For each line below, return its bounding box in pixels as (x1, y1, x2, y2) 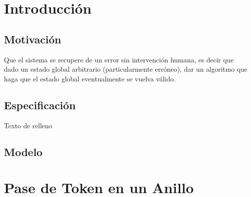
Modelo (4, 144, 42, 159)
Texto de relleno (4, 120, 52, 130)
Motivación (4, 31, 62, 46)
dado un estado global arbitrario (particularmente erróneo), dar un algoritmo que (4, 64, 248, 74)
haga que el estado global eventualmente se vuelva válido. (4, 73, 176, 83)
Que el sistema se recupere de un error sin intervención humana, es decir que (4, 54, 234, 64)
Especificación (4, 97, 76, 112)
